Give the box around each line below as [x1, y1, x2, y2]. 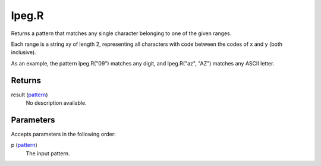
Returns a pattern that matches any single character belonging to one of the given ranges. [11, 30, 232, 37]
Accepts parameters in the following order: [11, 130, 116, 137]
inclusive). [11, 49, 36, 56]
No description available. [26, 99, 87, 107]
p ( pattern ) [11, 142, 38, 149]
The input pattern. [26, 149, 70, 157]
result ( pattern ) [11, 91, 48, 98]
